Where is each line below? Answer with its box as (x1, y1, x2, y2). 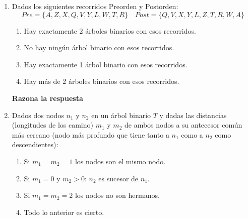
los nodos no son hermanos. (75, 190, 160, 200)
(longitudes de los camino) (12, 120, 93, 130)
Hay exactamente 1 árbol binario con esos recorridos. (24, 59, 188, 69)
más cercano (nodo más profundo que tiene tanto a (12, 129, 169, 140)
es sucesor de (98, 173, 139, 183)
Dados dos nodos (12, 110, 64, 120)
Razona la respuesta (12, 92, 83, 103)
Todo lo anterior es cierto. (24, 206, 104, 217)
